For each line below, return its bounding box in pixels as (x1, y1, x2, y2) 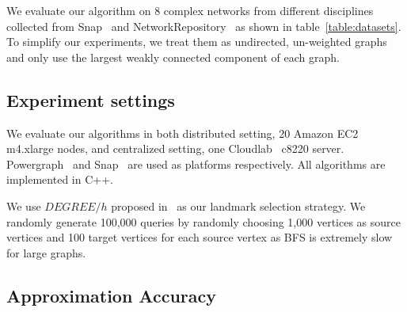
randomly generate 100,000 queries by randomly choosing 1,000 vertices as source (6, 213, 401, 230)
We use (6, 197, 41, 214)
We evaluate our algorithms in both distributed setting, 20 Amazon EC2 (6, 124, 359, 141)
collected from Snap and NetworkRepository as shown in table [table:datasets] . (6, 17, 401, 34)
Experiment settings (6, 87, 175, 112)
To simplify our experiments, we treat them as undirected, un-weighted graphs (6, 33, 387, 50)
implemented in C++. (6, 171, 113, 188)
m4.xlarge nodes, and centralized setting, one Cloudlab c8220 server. (6, 140, 344, 157)
